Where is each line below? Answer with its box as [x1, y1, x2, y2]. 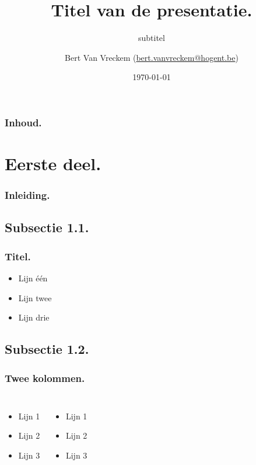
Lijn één [18, 272, 48, 284]
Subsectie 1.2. [5, 340, 89, 358]
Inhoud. [5, 115, 42, 129]
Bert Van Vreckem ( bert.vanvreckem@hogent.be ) [65, 51, 239, 63]
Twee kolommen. [5, 370, 85, 385]
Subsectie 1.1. [5, 218, 89, 236]
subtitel [138, 32, 165, 44]
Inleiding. [5, 188, 50, 202]
